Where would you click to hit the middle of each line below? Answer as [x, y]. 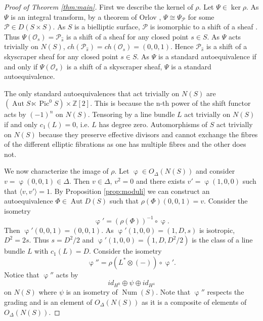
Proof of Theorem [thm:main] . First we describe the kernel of [99, 7]
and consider [215, 171]
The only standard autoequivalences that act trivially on [92, 93]
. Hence [182, 46]
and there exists [160, 180]
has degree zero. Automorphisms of [153, 124]
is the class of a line [222, 240]
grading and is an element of [48, 302]
